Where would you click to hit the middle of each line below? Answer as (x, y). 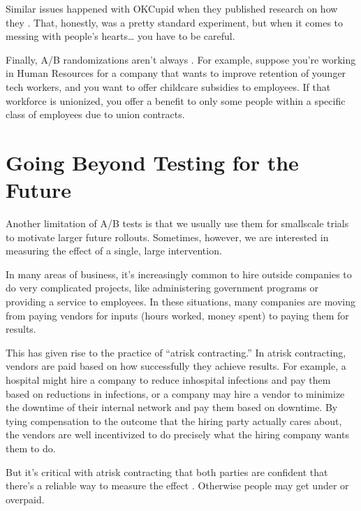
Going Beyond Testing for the (152, 162)
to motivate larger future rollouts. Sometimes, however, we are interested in (167, 237)
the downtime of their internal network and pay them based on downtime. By (172, 407)
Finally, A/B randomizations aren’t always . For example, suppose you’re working (181, 59)
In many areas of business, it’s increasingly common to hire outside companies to (179, 274)
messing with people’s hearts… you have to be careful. (120, 36)
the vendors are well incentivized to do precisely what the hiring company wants (177, 434)
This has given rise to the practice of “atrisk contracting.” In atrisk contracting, (176, 352)
